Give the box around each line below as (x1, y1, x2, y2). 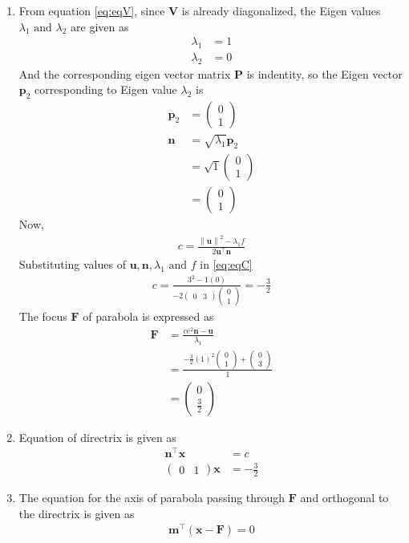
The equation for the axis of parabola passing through (18, 489, 285, 506)
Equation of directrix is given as (18, 428, 176, 445)
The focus (18, 308, 67, 325)
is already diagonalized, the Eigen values (181, 2, 381, 18)
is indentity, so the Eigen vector (246, 65, 403, 82)
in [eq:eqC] (200, 256, 253, 273)
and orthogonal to (300, 489, 389, 506)
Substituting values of (18, 256, 126, 273)
